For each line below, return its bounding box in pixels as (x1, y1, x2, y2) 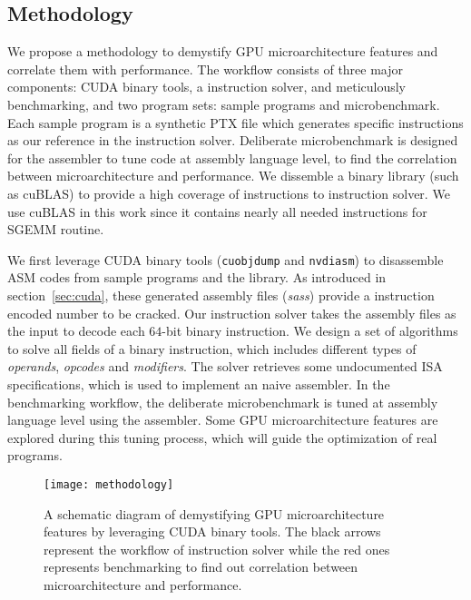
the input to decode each (7, 321, 145, 340)
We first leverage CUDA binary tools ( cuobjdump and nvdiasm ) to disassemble (7, 250, 444, 269)
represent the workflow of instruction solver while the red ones (44, 539, 390, 558)
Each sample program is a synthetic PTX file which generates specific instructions (7, 113, 464, 132)
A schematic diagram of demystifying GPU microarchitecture (44, 504, 385, 523)
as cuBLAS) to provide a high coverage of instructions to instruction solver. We (7, 183, 450, 202)
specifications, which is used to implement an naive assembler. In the (7, 374, 390, 393)
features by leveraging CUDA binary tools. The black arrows (44, 522, 381, 541)
